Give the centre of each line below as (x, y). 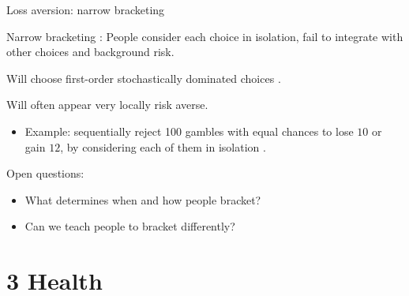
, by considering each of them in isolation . (163, 146)
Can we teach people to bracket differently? (130, 226)
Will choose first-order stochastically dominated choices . (144, 78)
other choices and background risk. (90, 52)
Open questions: (45, 173)
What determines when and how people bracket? (143, 199)
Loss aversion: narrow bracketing (86, 9)
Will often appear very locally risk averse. (107, 105)
